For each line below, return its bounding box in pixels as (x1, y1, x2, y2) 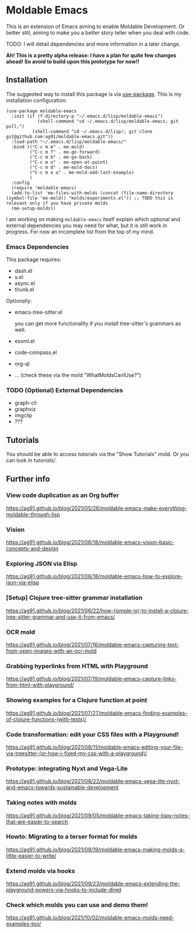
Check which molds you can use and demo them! (6, 901, 149, 909)
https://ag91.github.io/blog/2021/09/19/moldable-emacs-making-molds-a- (6, 846, 185, 853)
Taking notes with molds (6, 798, 77, 807)
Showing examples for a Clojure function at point (6, 696, 148, 704)
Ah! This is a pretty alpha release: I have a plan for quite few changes (6, 52, 177, 59)
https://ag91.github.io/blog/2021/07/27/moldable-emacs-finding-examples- (6, 709, 188, 716)
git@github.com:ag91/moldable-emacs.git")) (6, 133, 114, 139)
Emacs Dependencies (6, 242, 69, 251)
